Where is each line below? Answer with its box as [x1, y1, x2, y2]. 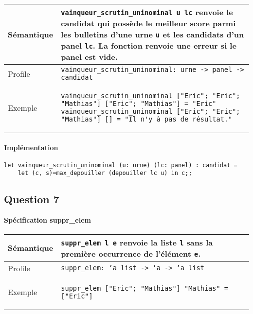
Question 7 [4, 191, 59, 206]
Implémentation [4, 142, 58, 152]
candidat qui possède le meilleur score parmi [61, 17, 236, 29]
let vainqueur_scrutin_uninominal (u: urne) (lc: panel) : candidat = [4, 161, 237, 169]
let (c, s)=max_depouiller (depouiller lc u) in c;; [18, 170, 192, 177]
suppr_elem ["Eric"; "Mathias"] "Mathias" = [61, 284, 228, 292]
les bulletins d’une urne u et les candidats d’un [61, 29, 244, 40]
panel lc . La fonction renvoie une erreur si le [61, 40, 236, 51]
